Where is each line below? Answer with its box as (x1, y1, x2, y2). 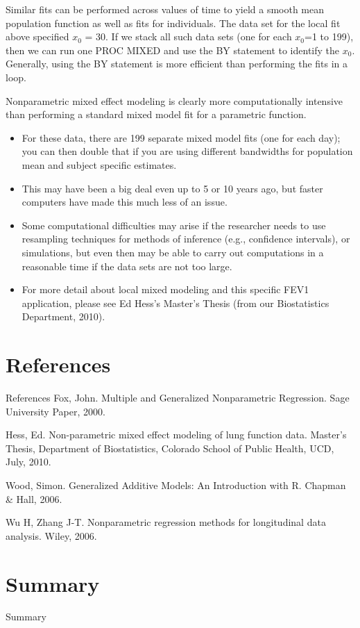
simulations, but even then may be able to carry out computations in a (22, 245, 324, 259)
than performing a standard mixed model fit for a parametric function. (6, 107, 307, 122)
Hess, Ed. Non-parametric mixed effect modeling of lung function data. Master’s (6, 427, 347, 442)
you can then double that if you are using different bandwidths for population (22, 144, 353, 158)
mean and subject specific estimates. (22, 157, 177, 172)
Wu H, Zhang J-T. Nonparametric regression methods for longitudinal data (6, 515, 326, 529)
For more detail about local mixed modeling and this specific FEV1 (22, 282, 309, 297)
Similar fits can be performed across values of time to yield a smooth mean (6, 2, 325, 16)
